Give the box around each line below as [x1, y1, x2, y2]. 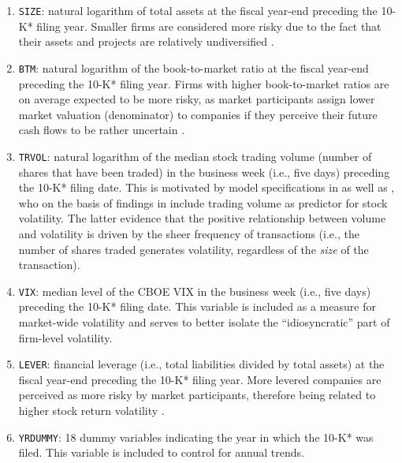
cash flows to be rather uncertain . [18, 121, 185, 138]
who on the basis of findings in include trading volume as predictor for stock [18, 194, 388, 211]
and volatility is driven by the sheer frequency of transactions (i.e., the [18, 225, 359, 241]
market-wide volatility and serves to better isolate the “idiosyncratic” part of [18, 313, 390, 330]
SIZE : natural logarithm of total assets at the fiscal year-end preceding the [18, 2, 378, 18]
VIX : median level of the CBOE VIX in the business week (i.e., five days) [18, 282, 371, 299]
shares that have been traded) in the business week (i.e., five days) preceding [18, 163, 390, 180]
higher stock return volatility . [18, 401, 165, 418]
